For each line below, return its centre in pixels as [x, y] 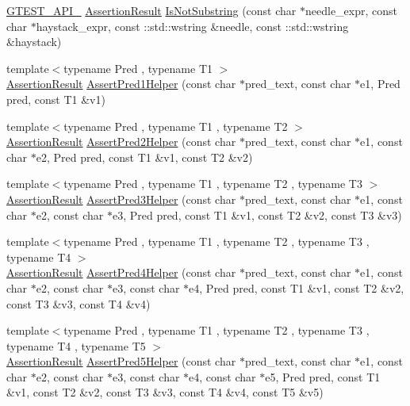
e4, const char [222, 376]
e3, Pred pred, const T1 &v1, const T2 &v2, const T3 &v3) [257, 214]
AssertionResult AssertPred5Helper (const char [121, 361]
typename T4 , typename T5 [76, 345]
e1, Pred [380, 84]
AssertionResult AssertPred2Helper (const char [121, 142]
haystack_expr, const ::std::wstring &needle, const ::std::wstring [192, 26]
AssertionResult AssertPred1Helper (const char [121, 84]
